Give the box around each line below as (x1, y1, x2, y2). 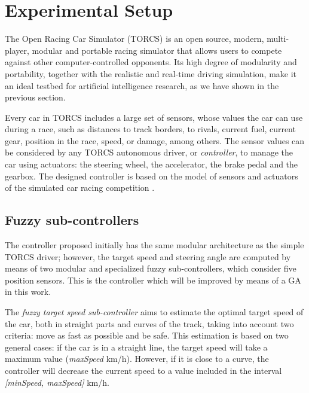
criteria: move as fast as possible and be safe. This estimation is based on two (5, 329, 289, 342)
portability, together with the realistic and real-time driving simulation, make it (5, 67, 297, 80)
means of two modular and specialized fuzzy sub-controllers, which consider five (5, 262, 296, 275)
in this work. (5, 285, 51, 298)
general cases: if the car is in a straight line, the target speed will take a (5, 340, 268, 353)
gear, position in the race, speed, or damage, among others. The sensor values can (5, 134, 305, 147)
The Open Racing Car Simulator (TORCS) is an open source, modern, (5, 32, 264, 45)
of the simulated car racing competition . (5, 181, 155, 194)
